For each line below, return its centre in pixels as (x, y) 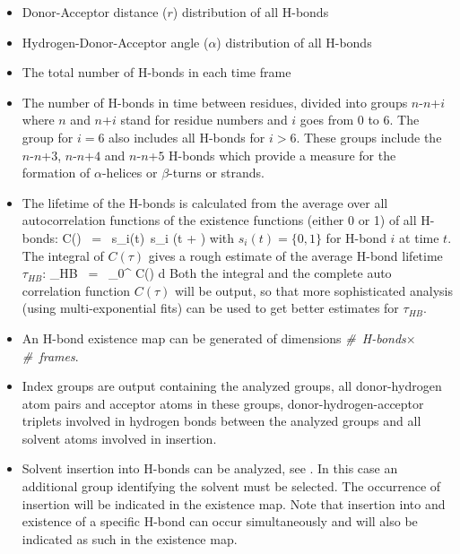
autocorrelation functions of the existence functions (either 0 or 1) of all (219, 220)
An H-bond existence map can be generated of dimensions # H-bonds (214, 338)
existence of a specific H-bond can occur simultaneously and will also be (220, 521)
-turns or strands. (217, 173)
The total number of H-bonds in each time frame (156, 72)
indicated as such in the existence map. (130, 538)
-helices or (130, 173)
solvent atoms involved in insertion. (119, 438)
